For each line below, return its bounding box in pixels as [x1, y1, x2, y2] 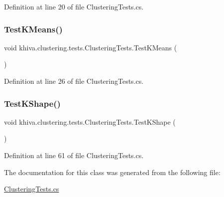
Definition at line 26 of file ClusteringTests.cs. [4, 76, 144, 86]
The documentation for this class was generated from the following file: [4, 167, 221, 177]
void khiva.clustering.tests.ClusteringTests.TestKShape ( [4, 116, 176, 127]
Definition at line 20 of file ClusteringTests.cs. [4, 1, 144, 11]
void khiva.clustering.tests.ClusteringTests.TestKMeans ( [4, 42, 177, 52]
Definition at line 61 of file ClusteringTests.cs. [4, 150, 144, 160]
